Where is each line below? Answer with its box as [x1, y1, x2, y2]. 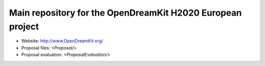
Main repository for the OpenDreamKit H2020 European [9, 7, 242, 18]
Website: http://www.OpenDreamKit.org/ [21, 38, 104, 44]
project [9, 21, 39, 32]
